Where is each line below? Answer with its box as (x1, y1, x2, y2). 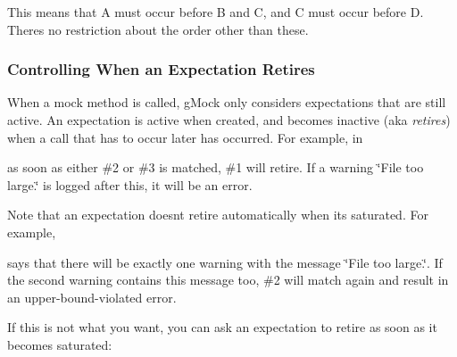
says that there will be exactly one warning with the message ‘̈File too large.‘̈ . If (7, 253, 443, 271)
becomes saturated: (7, 335, 112, 353)
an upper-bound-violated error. (7, 287, 177, 306)
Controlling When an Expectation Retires (7, 58, 315, 80)
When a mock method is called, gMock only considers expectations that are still (7, 93, 446, 112)
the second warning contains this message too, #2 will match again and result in (7, 270, 449, 289)
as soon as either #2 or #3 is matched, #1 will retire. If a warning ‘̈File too (7, 158, 424, 177)
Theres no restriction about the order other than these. (7, 20, 309, 38)
